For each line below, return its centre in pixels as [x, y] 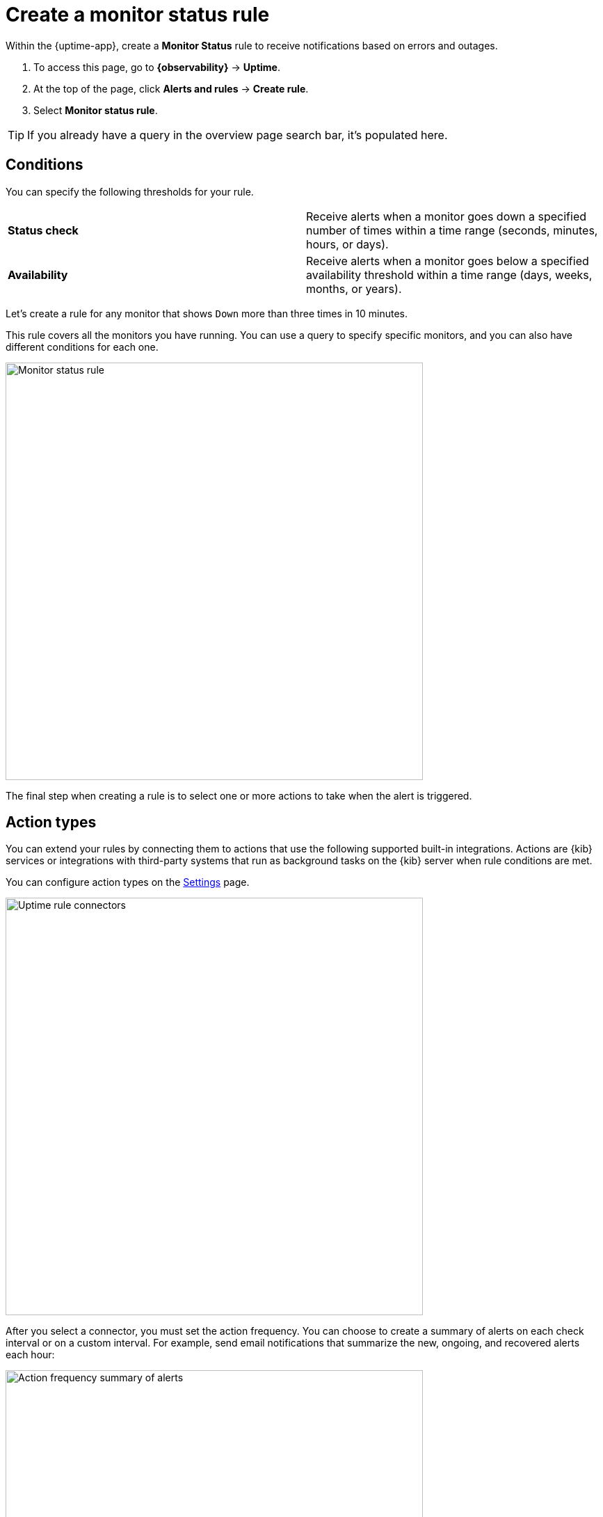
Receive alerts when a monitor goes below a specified [448, 261]
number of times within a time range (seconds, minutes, [452, 230]
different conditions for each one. [82, 347]
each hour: [30, 1355]
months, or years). [354, 288]
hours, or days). [347, 244]
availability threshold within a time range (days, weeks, [449, 275]
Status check [43, 230]
